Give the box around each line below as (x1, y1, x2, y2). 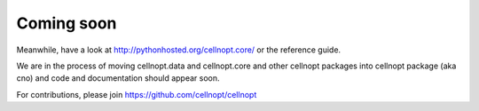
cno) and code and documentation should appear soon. (16, 73, 221, 83)
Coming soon (16, 13, 117, 33)
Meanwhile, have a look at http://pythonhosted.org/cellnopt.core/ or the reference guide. (16, 44, 342, 55)
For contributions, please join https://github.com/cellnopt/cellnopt (16, 89, 257, 99)
